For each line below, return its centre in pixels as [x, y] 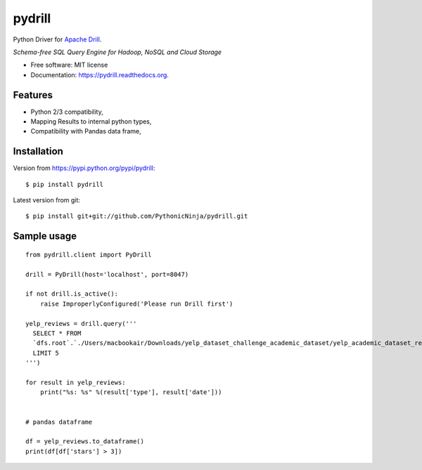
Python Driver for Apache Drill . [57, 39]
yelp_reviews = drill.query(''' [81, 324]
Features [33, 95]
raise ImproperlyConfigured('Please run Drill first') [136, 303]
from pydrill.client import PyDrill [89, 254]
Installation [38, 151]
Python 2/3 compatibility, [67, 112]
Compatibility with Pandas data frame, [86, 131]
